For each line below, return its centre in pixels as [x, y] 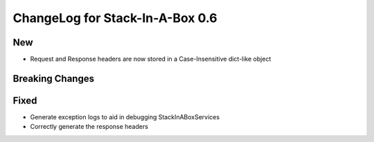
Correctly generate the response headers [89, 127]
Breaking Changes [54, 78]
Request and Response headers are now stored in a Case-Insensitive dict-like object [151, 59]
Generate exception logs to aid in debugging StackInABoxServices [125, 116]
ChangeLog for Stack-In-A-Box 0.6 [115, 18]
